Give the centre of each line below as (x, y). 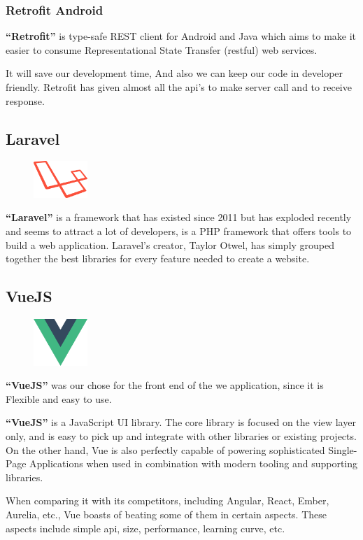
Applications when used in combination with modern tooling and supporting (194, 463)
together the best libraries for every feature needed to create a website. (158, 258)
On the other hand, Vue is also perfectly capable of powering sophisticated (165, 449)
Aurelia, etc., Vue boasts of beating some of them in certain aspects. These (166, 514)
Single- (343, 449)
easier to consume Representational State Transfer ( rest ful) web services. (162, 49)
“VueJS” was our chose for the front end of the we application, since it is (165, 385)
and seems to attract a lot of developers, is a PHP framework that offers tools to (179, 231)
